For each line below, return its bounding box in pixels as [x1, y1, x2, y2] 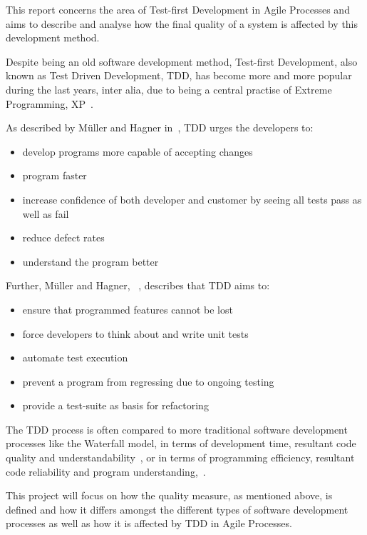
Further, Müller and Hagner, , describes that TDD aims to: [6, 278, 270, 293]
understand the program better [22, 254, 159, 269]
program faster [22, 168, 87, 183]
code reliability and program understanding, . [6, 464, 206, 479]
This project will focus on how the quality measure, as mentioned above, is [6, 488, 333, 503]
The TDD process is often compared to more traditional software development [6, 421, 348, 436]
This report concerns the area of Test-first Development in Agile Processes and [6, 2, 350, 16]
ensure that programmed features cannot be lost [22, 301, 233, 316]
